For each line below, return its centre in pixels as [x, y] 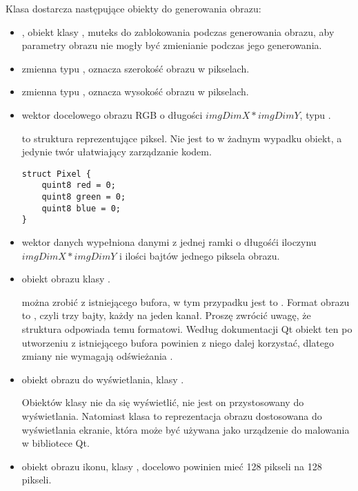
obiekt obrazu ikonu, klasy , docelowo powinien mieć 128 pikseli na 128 [172, 466]
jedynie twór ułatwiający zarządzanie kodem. [117, 152]
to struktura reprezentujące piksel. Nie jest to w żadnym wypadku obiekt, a [182, 138]
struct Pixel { [57, 174]
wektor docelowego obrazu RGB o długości [112, 114]
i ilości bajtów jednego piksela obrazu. [199, 255]
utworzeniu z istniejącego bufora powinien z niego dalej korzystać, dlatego [178, 342]
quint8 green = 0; [84, 197]
